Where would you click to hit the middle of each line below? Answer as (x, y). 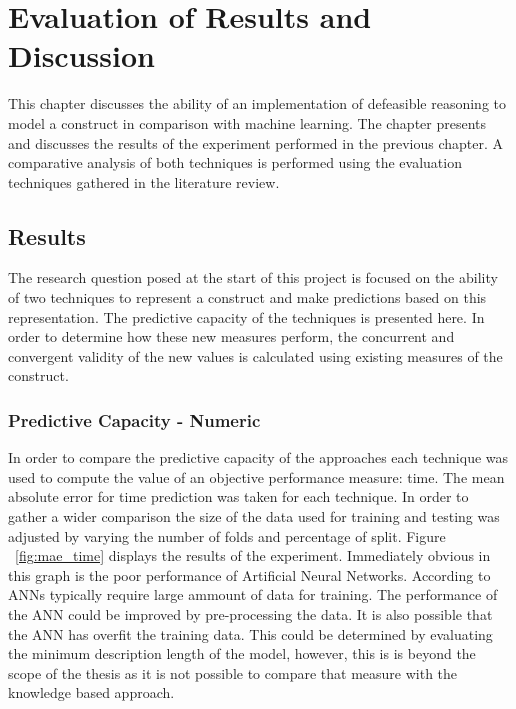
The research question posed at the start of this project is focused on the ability (253, 277)
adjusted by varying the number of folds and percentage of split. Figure (227, 535)
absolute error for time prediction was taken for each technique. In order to (238, 496)
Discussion (81, 55)
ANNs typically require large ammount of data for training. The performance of (253, 594)
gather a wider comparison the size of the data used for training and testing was (254, 516)
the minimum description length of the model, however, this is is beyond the (242, 653)
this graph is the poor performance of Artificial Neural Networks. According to (249, 574)
